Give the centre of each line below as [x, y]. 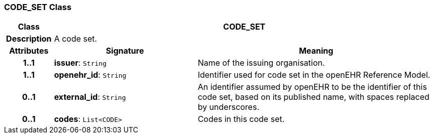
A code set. [76, 39]
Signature [125, 51]
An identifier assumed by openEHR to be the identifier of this [312, 87]
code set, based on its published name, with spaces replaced [313, 97]
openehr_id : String [90, 75]
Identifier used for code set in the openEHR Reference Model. [314, 75]
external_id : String [90, 97]
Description [29, 39]
